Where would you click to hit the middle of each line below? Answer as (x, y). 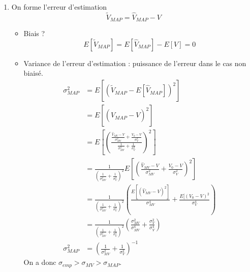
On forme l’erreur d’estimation (59, 7)
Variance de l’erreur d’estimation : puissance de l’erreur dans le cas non (135, 63)
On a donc (40, 262)
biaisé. (33, 73)
